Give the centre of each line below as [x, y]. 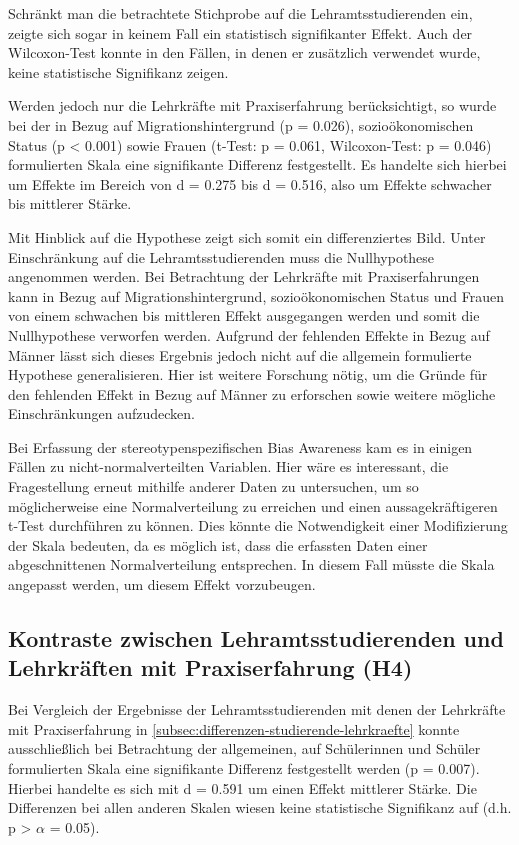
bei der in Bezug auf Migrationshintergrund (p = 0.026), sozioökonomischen [241, 124]
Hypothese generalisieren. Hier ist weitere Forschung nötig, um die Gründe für [248, 374]
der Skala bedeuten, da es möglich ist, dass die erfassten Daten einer [218, 544]
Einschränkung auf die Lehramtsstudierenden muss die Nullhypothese [221, 256]
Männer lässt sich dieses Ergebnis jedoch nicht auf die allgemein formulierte [240, 354]
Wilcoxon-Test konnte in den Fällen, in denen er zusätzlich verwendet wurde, [244, 52]
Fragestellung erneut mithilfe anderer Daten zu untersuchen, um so [213, 486]
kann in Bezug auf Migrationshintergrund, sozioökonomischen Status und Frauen [256, 295]
